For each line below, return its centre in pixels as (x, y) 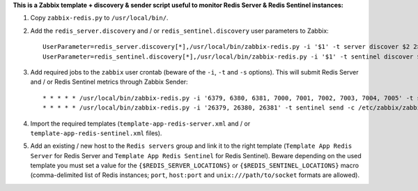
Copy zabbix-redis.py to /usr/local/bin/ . (99, 18)
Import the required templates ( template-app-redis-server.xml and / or (140, 123)
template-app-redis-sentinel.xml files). (96, 133)
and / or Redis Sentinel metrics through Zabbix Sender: (109, 82)
